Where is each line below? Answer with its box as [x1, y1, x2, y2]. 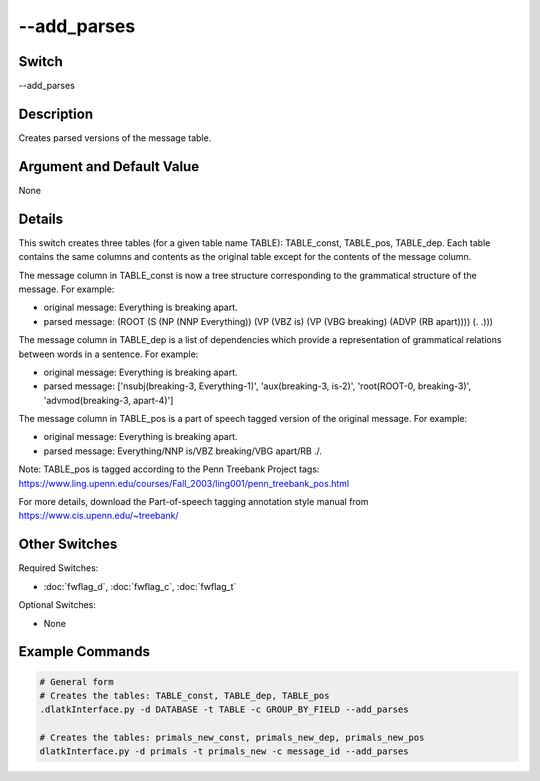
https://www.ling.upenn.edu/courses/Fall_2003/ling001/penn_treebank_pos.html [18, 477, 350, 489]
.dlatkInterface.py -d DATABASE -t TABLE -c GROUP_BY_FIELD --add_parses [39, 704, 409, 715]
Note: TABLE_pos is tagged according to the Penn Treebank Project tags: [18, 463, 320, 475]
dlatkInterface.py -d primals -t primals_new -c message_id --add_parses [39, 746, 409, 757]
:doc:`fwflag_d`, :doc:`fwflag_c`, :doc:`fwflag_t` [43, 580, 237, 592]
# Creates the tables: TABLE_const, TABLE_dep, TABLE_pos [39, 690, 330, 701]
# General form [39, 676, 114, 687]
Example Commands [18, 643, 150, 660]
